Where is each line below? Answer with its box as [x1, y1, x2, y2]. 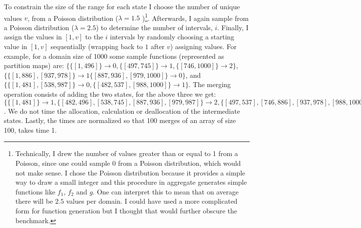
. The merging [188, 79, 231, 89]
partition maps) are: [4, 60, 64, 70]
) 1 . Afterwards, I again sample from [142, 11, 249, 23]
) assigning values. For [170, 41, 237, 52]
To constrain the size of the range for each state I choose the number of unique [4, 1, 240, 11]
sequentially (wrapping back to [50, 41, 143, 52]
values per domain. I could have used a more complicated [66, 196, 238, 206]
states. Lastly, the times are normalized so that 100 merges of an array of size [4, 115, 236, 125]
